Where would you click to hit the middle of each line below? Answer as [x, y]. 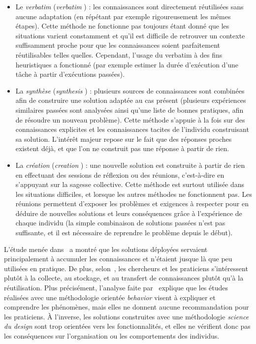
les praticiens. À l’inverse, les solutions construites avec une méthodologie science [127, 316]
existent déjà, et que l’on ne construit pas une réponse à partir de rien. [122, 148]
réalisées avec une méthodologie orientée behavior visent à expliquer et [110, 297]
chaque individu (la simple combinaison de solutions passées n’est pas [120, 223]
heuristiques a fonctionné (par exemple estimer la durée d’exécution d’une [127, 64]
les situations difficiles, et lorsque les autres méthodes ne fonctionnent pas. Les [134, 194]
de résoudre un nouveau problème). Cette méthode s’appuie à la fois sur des [130, 119]
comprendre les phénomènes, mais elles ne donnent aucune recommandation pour [127, 307]
